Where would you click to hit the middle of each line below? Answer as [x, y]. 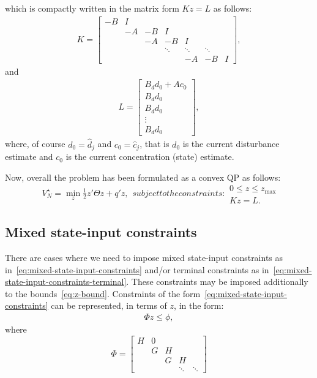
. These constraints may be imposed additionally [217, 282]
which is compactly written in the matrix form [92, 8]
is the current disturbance [231, 144]
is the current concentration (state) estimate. [150, 157]
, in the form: [199, 305]
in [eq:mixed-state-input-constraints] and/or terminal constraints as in [137, 269]
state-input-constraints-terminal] [66, 282]
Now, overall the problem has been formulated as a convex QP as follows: [143, 177]
